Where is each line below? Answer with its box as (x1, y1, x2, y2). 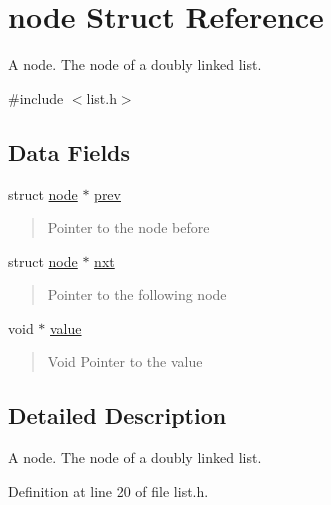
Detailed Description (8, 400, 227, 431)
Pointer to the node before (47, 217, 210, 238)
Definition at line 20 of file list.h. (8, 480, 209, 501)
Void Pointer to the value (47, 351, 203, 372)
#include (8, 87, 64, 108)
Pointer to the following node (47, 284, 227, 305)
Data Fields (8, 136, 131, 167)
